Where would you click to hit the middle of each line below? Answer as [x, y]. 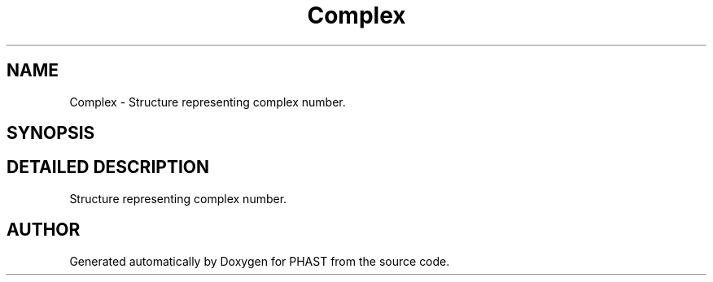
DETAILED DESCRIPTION [108, 167]
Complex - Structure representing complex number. [208, 102]
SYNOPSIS [51, 133]
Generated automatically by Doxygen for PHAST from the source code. [260, 261]
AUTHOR [44, 230]
